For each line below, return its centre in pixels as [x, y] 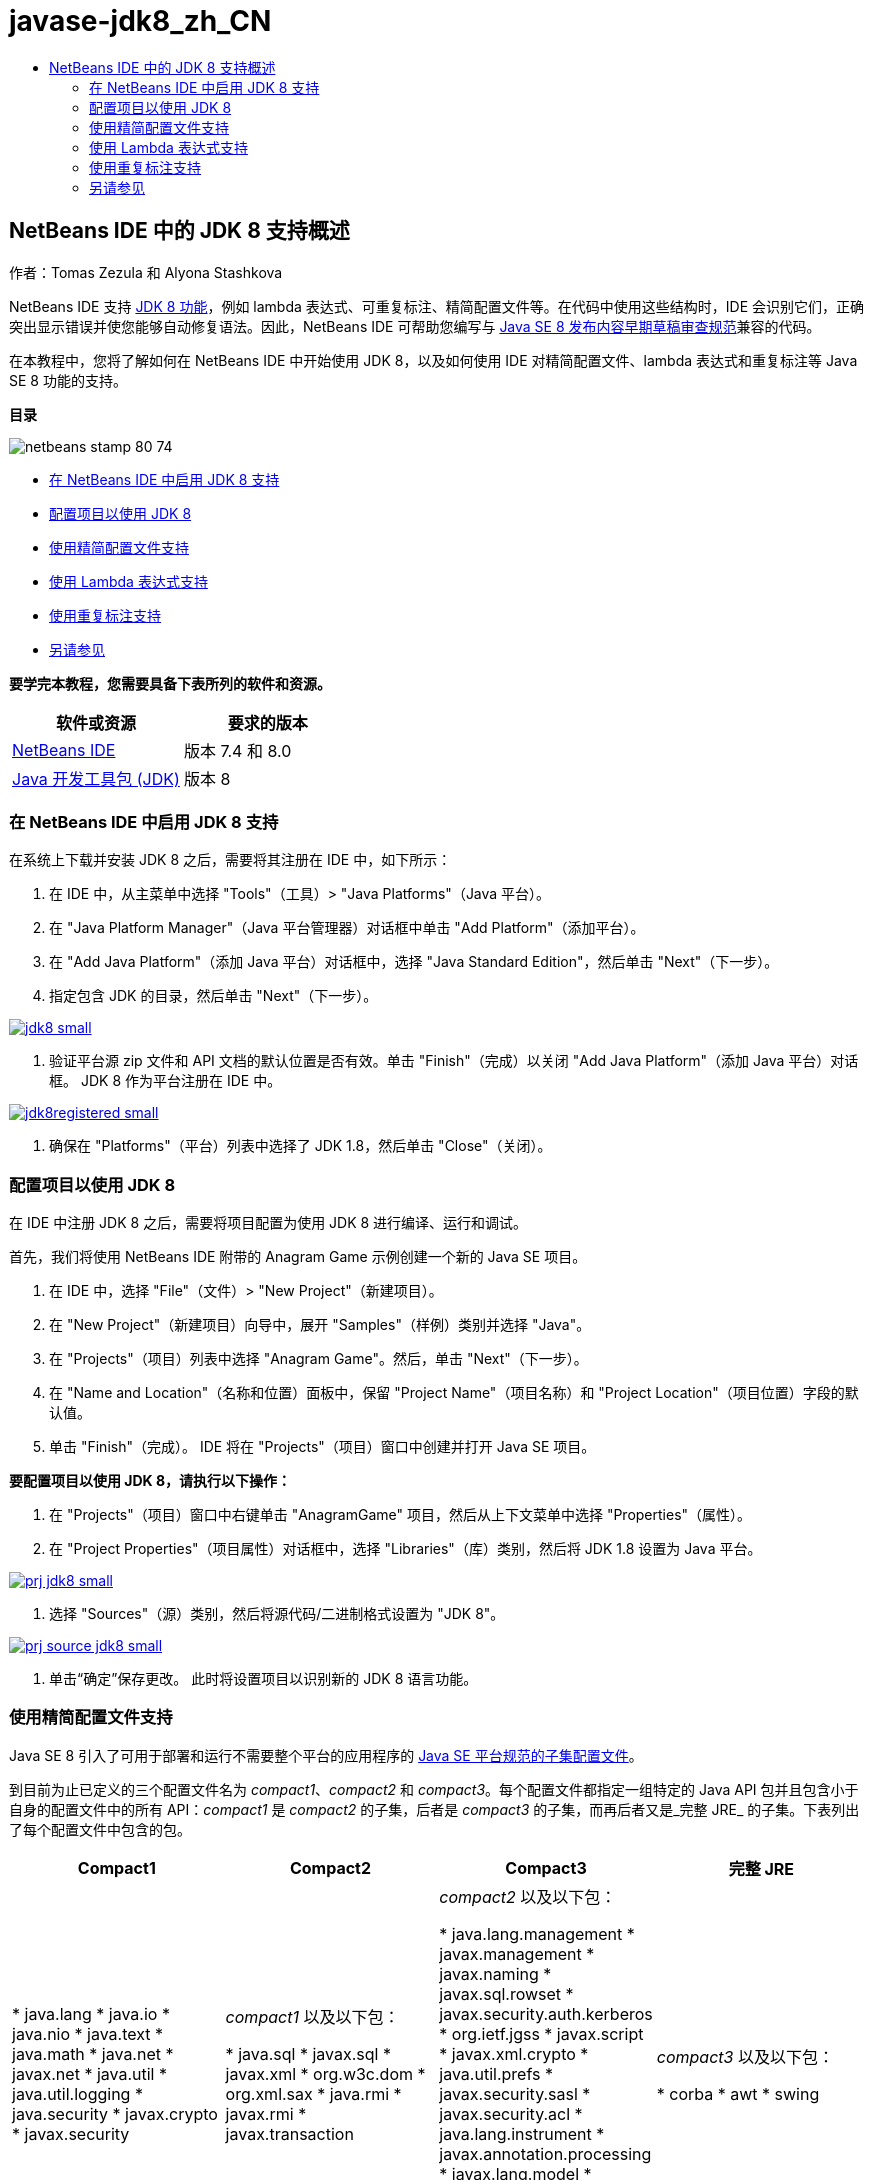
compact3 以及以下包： [745, 2056]
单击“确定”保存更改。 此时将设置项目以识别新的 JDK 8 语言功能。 [263, 1679]
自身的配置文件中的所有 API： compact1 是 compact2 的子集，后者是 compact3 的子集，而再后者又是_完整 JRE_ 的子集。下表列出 [434, 1809]
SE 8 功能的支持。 [68, 380]
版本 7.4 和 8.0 [237, 750]
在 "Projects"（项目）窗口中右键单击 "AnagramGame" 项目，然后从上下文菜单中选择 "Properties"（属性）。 [400, 1515]
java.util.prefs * [496, 2073]
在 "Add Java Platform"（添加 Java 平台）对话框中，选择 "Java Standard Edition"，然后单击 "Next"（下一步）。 [414, 962]
